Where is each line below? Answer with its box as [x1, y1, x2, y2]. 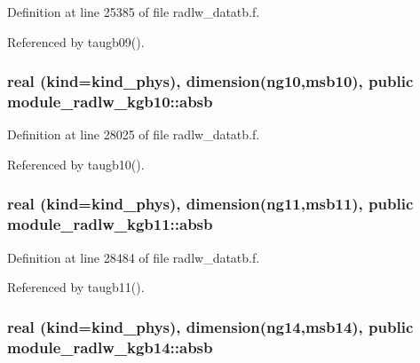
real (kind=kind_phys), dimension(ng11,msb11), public [7, 193, 414, 215]
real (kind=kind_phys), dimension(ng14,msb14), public [7, 315, 414, 337]
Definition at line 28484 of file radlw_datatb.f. [7, 248, 260, 266]
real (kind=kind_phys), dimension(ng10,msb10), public [7, 70, 414, 92]
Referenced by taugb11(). [7, 278, 145, 296]
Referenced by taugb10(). [7, 154, 145, 173]
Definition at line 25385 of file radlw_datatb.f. [7, 3, 260, 20]
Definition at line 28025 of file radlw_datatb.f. [7, 125, 260, 144]
